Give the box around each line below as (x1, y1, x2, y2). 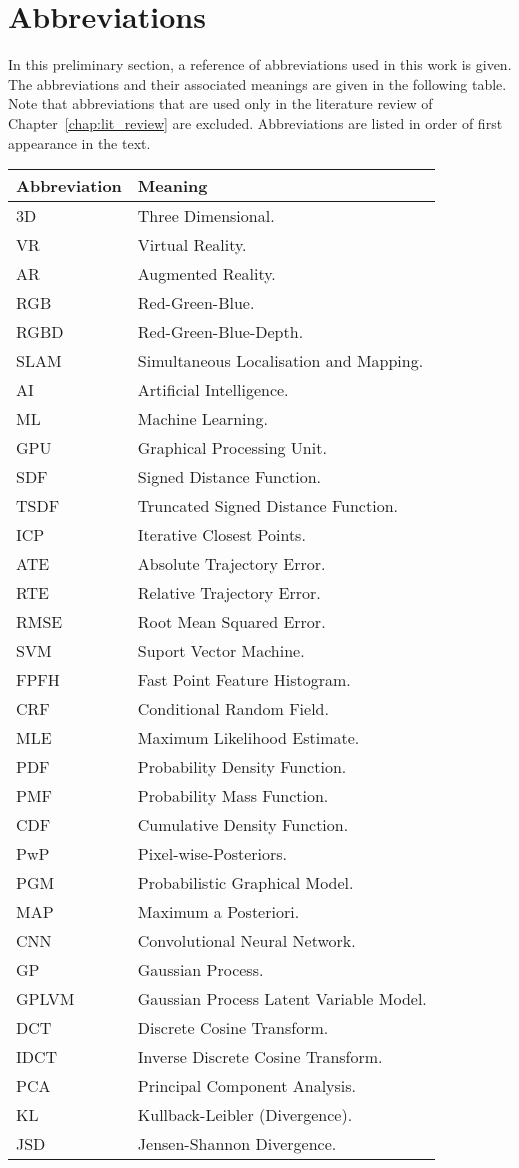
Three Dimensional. (137, 204, 275, 228)
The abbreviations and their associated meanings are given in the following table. (8, 73, 507, 94)
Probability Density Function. (137, 755, 347, 779)
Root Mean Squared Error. (137, 610, 326, 634)
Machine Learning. (137, 407, 268, 431)
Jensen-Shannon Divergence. (137, 1132, 337, 1156)
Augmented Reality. (137, 262, 276, 286)
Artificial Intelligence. (137, 378, 289, 402)
